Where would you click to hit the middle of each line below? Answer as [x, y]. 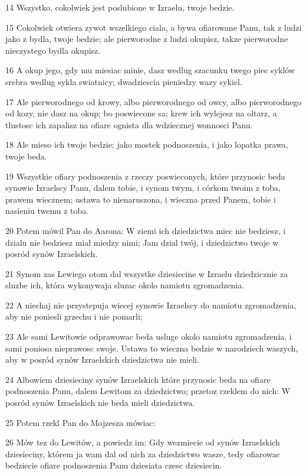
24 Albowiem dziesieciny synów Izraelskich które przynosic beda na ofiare [138, 379]
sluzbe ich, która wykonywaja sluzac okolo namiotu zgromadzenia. [125, 285]
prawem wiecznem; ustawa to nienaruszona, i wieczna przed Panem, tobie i [141, 199]
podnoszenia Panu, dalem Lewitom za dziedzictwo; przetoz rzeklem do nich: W [148, 391]
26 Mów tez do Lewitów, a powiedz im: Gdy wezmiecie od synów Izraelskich [143, 442]
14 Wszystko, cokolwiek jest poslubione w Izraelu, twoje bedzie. [120, 7]
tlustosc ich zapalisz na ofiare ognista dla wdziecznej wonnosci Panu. [129, 124]
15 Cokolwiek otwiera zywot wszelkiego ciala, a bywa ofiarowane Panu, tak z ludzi [154, 27]
